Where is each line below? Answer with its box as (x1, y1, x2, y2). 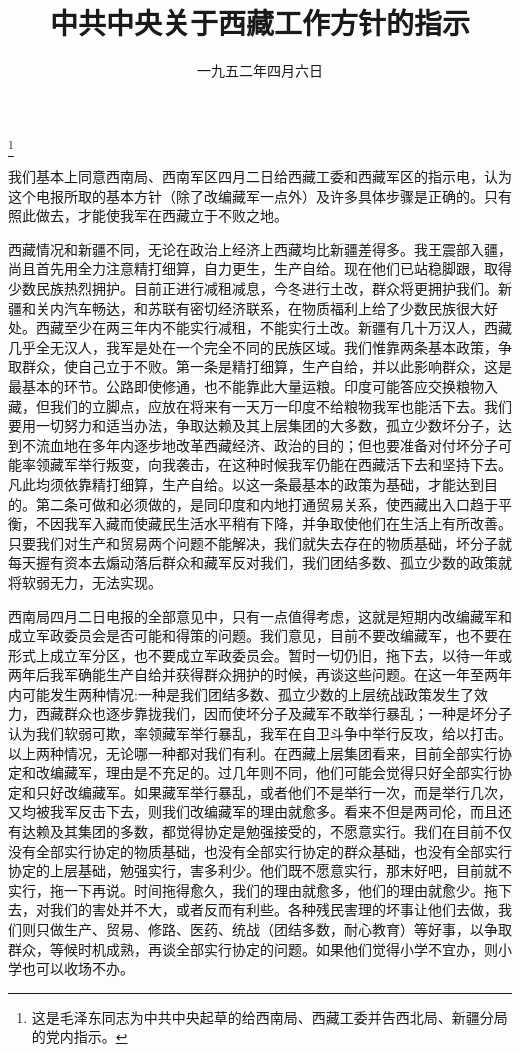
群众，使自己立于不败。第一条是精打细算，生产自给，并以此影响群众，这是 (21, 356, 512, 377)
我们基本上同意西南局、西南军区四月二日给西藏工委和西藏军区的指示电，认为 (8, 166, 512, 187)
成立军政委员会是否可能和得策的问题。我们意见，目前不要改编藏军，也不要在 (8, 625, 512, 646)
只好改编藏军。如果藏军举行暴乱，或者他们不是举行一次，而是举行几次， (35, 781, 512, 802)
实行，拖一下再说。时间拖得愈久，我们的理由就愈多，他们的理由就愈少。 (8, 879, 484, 900)
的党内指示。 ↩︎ (31, 1026, 128, 1047)
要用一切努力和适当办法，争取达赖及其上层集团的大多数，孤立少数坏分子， (8, 415, 498, 436)
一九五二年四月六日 (197, 60, 323, 81)
